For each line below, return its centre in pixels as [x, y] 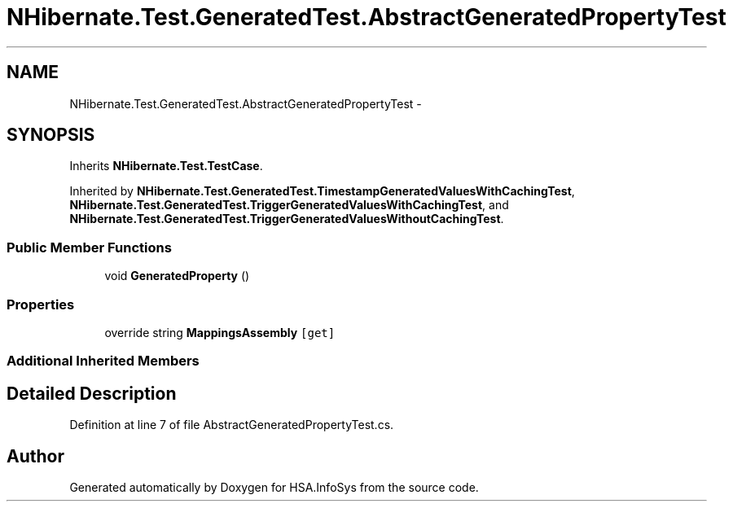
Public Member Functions [89, 247]
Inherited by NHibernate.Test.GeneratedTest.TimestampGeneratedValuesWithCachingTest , [322, 191]
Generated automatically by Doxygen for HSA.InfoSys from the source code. [274, 487]
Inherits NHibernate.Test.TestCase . [166, 166]
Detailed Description [92, 393]
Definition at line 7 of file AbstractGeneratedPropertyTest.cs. [232, 425]
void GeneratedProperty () [177, 276]
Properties [41, 304]
